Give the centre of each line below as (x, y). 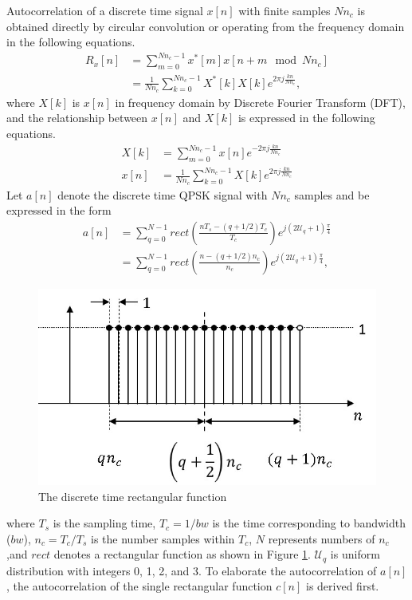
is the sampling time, (104, 523)
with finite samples (284, 10)
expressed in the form (59, 210)
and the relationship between (77, 118)
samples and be (332, 194)
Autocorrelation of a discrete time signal (105, 10)
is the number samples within (163, 538)
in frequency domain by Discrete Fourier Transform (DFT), (260, 102)
